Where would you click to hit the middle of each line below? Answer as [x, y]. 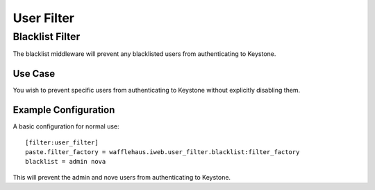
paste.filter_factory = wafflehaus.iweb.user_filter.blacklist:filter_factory [162, 152]
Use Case [34, 74]
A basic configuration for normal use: [66, 126]
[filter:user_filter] [62, 142]
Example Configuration [64, 110]
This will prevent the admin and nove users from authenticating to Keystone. [122, 177]
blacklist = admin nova [66, 162]
